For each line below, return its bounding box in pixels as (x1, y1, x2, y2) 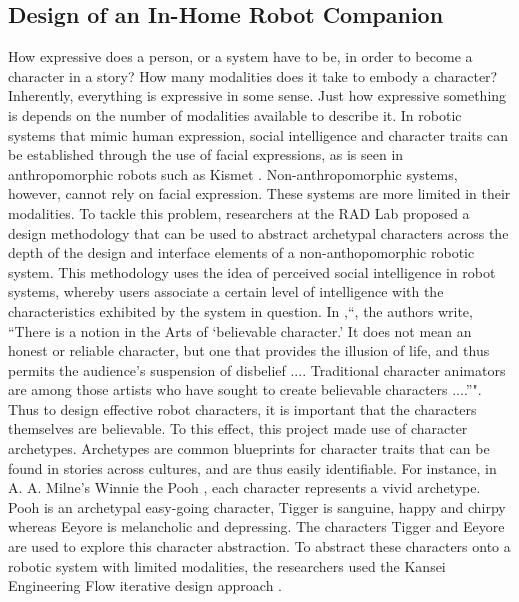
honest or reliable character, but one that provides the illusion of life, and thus (8, 340, 490, 361)
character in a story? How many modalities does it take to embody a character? (8, 65, 498, 86)
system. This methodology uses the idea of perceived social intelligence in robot (8, 261, 496, 282)
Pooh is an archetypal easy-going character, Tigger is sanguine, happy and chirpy (8, 496, 506, 517)
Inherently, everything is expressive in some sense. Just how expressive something (8, 85, 507, 106)
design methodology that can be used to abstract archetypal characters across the (8, 222, 509, 243)
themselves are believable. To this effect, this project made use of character (8, 418, 468, 439)
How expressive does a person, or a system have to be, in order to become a (8, 46, 473, 67)
